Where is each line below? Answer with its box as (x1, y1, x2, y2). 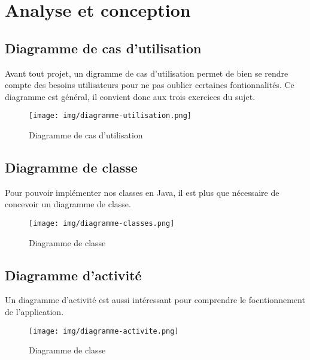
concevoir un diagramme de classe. (5, 198, 131, 210)
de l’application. (5, 305, 64, 318)
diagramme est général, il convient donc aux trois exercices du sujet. (5, 90, 256, 102)
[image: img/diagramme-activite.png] (29, 326, 179, 335)
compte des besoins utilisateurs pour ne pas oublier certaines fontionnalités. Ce (5, 78, 294, 91)
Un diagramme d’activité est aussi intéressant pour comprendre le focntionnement (5, 294, 305, 306)
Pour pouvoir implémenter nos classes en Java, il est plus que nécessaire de (5, 186, 279, 198)
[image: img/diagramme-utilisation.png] (29, 111, 192, 120)
